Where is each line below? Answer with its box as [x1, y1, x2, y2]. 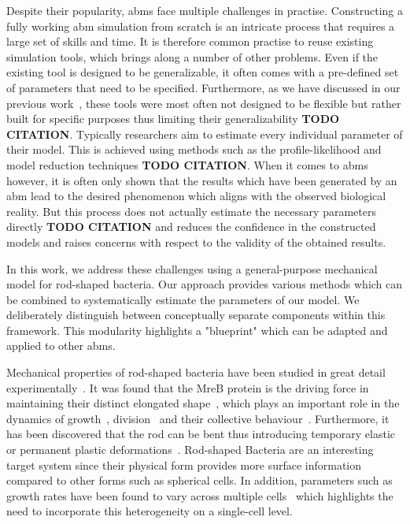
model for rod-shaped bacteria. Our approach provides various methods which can [6, 276, 403, 292]
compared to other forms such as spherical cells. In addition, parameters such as [6, 472, 393, 489]
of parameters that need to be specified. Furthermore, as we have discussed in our [6, 79, 401, 95]
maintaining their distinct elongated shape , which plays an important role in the [6, 395, 400, 411]
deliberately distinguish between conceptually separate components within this [6, 307, 386, 323]
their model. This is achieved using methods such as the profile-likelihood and [6, 141, 382, 158]
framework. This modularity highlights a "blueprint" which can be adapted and [6, 321, 388, 338]
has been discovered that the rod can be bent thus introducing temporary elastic [6, 426, 396, 442]
